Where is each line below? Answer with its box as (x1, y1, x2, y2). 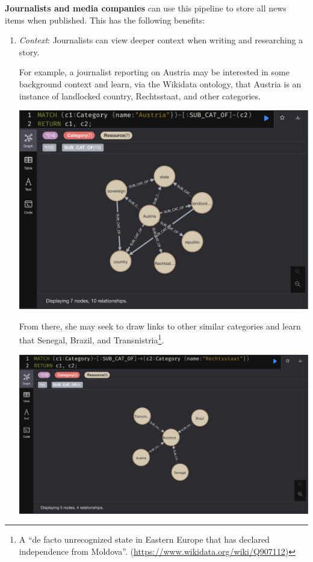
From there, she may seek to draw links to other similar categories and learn (19, 319, 301, 332)
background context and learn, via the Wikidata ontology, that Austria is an (19, 77, 302, 90)
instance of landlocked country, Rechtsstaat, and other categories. (19, 89, 261, 102)
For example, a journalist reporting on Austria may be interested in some (19, 66, 290, 78)
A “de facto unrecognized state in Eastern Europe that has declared (19, 533, 270, 546)
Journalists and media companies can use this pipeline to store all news (5, 2, 287, 14)
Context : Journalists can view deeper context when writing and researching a (19, 34, 303, 46)
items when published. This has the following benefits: (5, 13, 205, 26)
